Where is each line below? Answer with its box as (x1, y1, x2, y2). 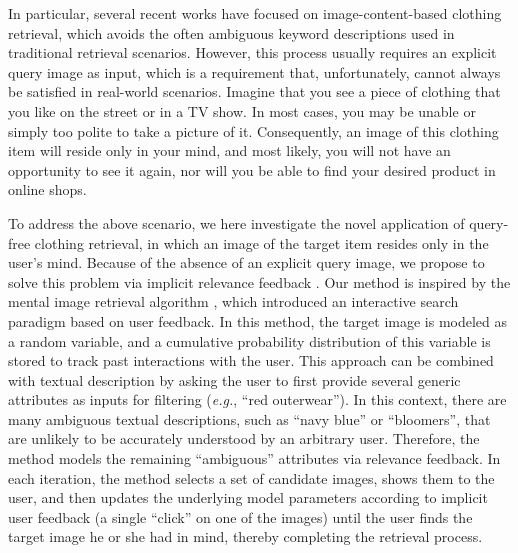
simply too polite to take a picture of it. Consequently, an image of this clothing (8, 120, 499, 141)
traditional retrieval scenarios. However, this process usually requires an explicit (8, 42, 497, 63)
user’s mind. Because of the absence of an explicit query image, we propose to (8, 252, 485, 273)
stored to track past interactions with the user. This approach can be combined (8, 350, 494, 371)
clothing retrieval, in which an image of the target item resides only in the (34, 232, 489, 253)
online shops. (8, 179, 87, 200)
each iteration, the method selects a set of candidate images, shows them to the (8, 467, 495, 488)
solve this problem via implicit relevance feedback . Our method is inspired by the (8, 271, 511, 292)
